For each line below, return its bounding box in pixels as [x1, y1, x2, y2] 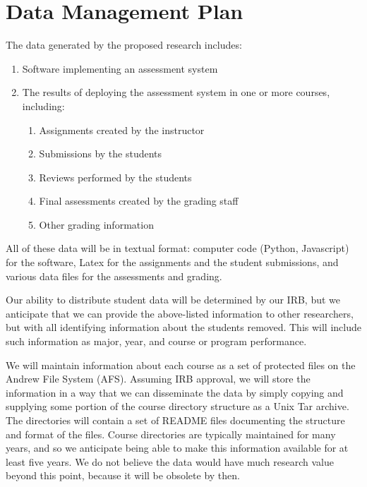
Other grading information [39, 217, 154, 232]
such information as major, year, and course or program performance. [6, 334, 307, 349]
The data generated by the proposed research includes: [6, 37, 242, 52]
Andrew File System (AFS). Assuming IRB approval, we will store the [6, 371, 311, 386]
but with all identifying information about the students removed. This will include [6, 320, 361, 335]
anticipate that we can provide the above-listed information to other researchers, [6, 306, 354, 320]
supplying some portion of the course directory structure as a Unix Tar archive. [6, 399, 349, 414]
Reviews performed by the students [39, 169, 192, 184]
